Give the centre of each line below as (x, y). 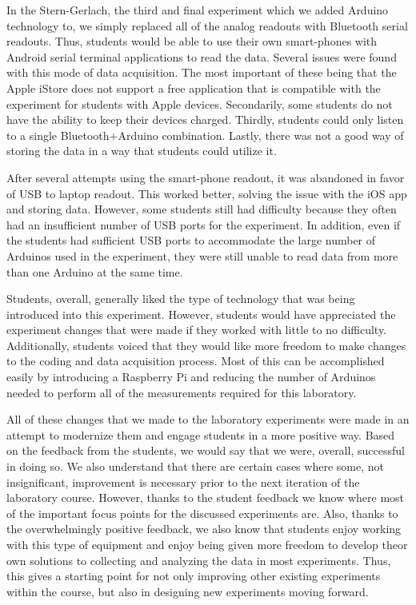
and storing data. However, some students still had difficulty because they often (202, 209)
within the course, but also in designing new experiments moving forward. (188, 591)
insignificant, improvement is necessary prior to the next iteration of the (183, 482)
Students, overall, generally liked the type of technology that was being (181, 299)
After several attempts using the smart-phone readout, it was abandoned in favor (206, 177)
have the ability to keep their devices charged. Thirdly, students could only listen (205, 119)
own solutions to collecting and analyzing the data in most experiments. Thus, (199, 560)
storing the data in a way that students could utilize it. (142, 151)
